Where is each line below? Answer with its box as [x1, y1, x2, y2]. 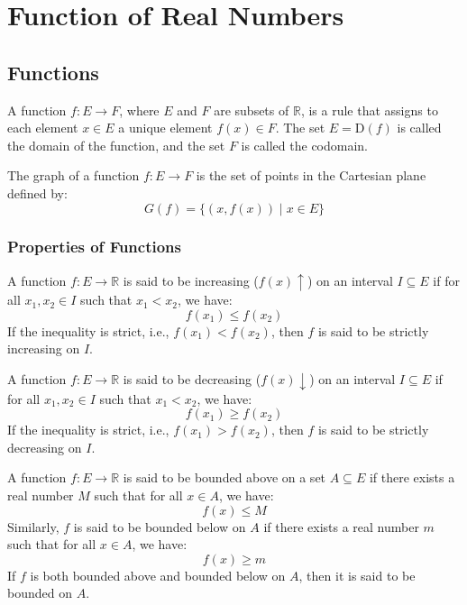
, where [119, 100, 160, 119]
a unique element [118, 118, 213, 137]
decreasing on [7, 437, 82, 456]
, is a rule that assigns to [300, 100, 438, 119]
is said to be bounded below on [73, 517, 246, 536]
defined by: [7, 183, 68, 202]
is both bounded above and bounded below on [30, 565, 286, 584]
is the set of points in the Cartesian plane [196, 166, 426, 185]
